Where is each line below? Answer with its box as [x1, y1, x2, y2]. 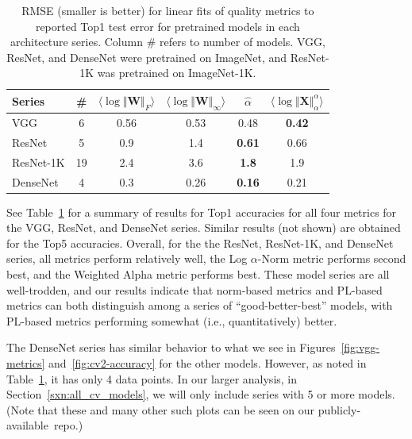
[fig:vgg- [341, 339, 380, 356]
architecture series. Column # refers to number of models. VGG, [10, 33, 325, 50]
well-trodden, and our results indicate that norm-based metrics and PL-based [6, 281, 383, 298]
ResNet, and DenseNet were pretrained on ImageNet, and [6, 48, 287, 65]
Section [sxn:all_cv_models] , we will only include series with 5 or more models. [6, 386, 395, 402]
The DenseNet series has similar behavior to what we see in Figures [6, 339, 336, 356]
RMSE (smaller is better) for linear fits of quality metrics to [21, 2, 314, 18]
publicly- [318, 401, 361, 418]
